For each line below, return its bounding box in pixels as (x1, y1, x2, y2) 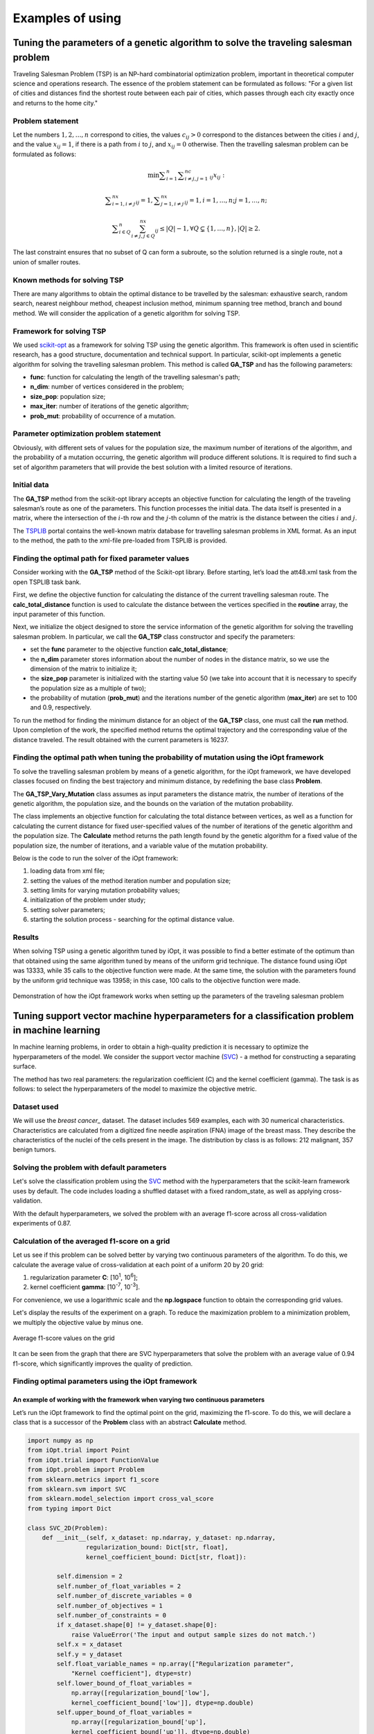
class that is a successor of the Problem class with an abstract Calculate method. (12, 1418, 247, 1427)
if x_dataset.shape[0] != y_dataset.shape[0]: (56, 1621, 217, 1629)
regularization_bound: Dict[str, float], (85, 1543, 229, 1552)
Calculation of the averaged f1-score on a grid (12, 1236, 170, 1246)
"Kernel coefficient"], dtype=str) (71, 1669, 192, 1678)
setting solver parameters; (30, 905, 105, 913)
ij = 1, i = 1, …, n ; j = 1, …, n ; (184, 196, 268, 206)
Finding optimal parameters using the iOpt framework (12, 1377, 197, 1387)
